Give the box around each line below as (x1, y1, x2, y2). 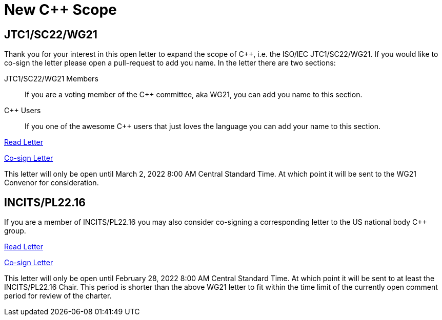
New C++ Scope (4, 1, 117, 18)
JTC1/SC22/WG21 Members (4, 74, 98, 83)
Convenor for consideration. (4, 178, 99, 187)
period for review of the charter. (4, 291, 112, 301)
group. (4, 226, 26, 236)
